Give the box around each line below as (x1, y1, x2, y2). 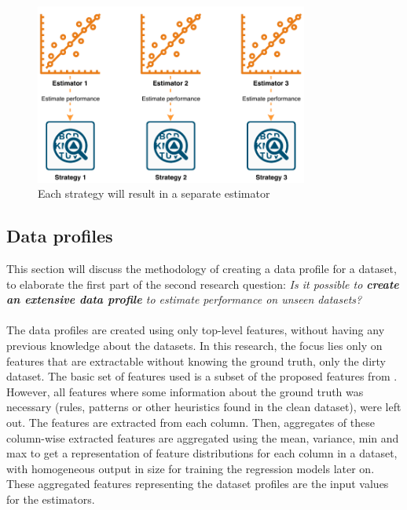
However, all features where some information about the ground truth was (6, 383, 364, 399)
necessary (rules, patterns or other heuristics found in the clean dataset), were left (6, 399, 401, 415)
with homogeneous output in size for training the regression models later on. (6, 460, 375, 476)
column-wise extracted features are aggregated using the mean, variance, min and (6, 429, 399, 446)
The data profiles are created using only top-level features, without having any (6, 322, 385, 338)
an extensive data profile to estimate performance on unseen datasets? (6, 291, 362, 308)
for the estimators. (6, 490, 95, 507)
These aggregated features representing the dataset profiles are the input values (6, 475, 389, 492)
